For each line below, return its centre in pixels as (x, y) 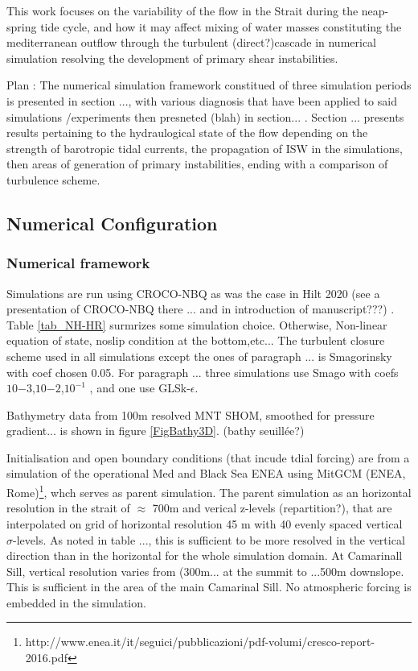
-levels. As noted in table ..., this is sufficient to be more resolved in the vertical (209, 539)
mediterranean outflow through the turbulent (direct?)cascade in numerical (192, 42)
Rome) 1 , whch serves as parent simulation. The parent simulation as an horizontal (209, 491)
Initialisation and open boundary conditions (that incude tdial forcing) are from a (208, 457)
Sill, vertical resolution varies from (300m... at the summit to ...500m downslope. (205, 571)
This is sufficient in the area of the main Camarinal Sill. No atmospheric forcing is (209, 587)
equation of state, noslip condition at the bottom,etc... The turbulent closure (196, 340)
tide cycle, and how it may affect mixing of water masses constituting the (221, 26)
